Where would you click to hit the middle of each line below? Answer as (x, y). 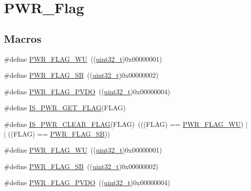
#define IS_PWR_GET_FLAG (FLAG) (65, 108)
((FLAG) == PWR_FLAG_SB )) (59, 133)
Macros (23, 38)
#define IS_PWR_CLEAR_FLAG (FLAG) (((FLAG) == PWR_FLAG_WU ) (124, 124)
